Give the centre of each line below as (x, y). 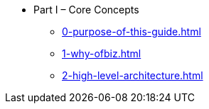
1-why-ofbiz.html (102, 53)
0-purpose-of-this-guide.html (132, 31)
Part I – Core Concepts (86, 10)
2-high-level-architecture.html (133, 75)
